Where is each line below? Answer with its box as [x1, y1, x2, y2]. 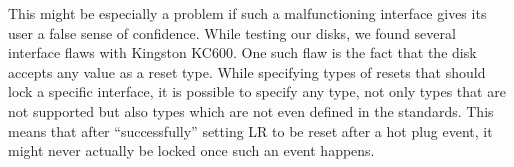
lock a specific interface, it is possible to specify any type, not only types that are [8, 81, 506, 102]
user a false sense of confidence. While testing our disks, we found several [8, 22, 456, 43]
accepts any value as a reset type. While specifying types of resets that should [8, 61, 486, 82]
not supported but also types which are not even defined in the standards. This [8, 100, 494, 121]
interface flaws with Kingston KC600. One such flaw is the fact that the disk [8, 42, 477, 63]
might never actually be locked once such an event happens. [8, 140, 375, 161]
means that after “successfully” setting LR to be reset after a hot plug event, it [8, 120, 493, 141]
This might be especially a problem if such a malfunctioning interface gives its [8, 3, 487, 23]
